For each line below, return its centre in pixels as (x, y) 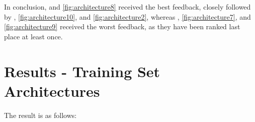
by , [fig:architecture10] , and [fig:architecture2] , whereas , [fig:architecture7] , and (127, 16)
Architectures (52, 90)
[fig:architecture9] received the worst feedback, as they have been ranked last (122, 26)
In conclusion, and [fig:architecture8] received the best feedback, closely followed (127, 7)
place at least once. (33, 36)
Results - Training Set (82, 71)
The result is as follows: (40, 115)
